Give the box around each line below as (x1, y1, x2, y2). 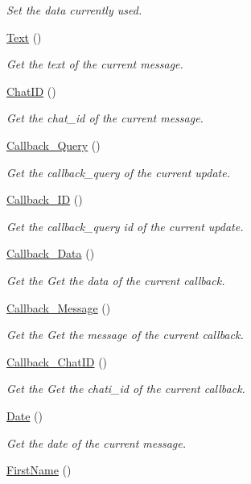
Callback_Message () (6, 299, 111, 316)
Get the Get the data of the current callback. (6, 271, 225, 288)
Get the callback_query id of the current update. (6, 217, 244, 234)
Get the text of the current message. (6, 56, 183, 72)
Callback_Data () (6, 245, 95, 262)
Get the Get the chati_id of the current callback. (6, 380, 245, 397)
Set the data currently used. (6, 2, 142, 18)
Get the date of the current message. (6, 434, 187, 451)
